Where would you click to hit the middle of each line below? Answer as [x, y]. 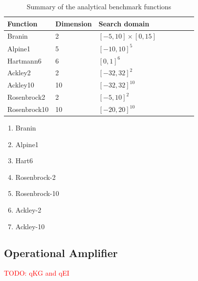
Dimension [74, 23]
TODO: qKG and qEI [37, 273]
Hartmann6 [24, 60]
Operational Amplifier [61, 252]
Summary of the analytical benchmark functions [99, 6]
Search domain [124, 23]
